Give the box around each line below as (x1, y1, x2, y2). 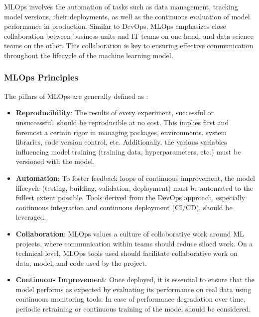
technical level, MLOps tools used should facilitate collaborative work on (15, 248, 238, 258)
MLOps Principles (4, 71, 79, 83)
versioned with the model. (15, 156, 95, 166)
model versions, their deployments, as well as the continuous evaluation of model (4, 11, 250, 21)
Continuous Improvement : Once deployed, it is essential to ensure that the (15, 274, 255, 285)
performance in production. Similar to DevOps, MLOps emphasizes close (4, 21, 226, 31)
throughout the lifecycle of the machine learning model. (4, 50, 173, 60)
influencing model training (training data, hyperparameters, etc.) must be (15, 146, 241, 157)
